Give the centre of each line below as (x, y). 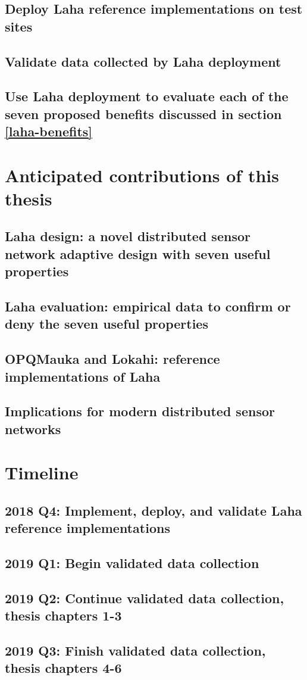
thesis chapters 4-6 (63, 668)
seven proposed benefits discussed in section (143, 113)
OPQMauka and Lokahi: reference (112, 359)
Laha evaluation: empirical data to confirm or (148, 306)
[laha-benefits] (49, 131)
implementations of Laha (83, 376)
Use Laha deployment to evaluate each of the (147, 96)
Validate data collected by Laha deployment (143, 61)
